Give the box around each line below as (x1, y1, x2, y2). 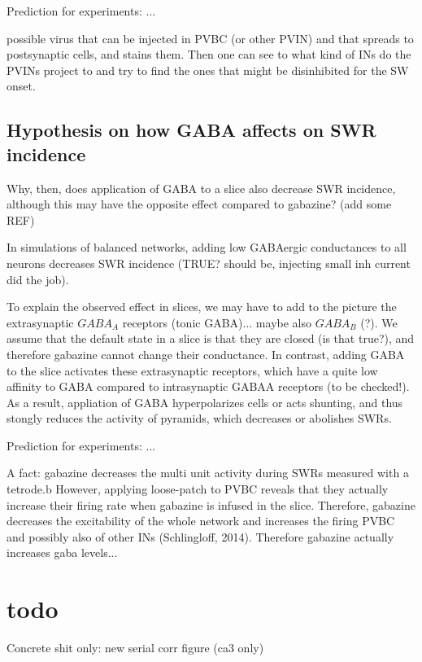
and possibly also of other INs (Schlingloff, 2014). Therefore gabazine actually (7, 528, 394, 545)
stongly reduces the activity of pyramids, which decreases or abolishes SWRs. (7, 410, 392, 427)
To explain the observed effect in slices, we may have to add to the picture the (7, 298, 397, 315)
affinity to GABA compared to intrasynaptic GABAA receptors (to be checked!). (7, 378, 410, 395)
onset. (7, 77, 36, 94)
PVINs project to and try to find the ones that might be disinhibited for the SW (7, 61, 409, 78)
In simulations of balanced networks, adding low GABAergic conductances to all (7, 239, 407, 256)
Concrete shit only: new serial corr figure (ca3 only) (7, 639, 264, 656)
